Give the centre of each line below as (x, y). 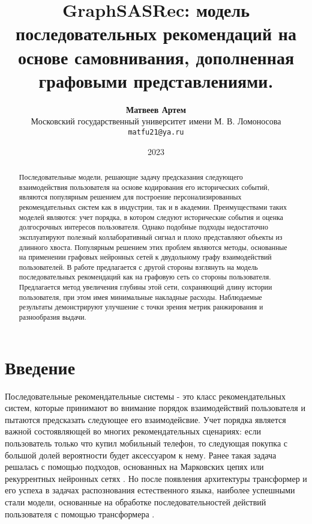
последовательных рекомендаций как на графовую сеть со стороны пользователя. (145, 277)
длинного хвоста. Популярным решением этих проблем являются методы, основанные (153, 247)
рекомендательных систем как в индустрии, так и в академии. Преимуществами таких (153, 206)
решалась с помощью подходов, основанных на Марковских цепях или (134, 467)
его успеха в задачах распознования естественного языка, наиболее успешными (150, 490)
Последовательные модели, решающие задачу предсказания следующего (131, 176)
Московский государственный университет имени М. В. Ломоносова (156, 121)
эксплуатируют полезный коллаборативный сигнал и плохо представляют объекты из (151, 236)
